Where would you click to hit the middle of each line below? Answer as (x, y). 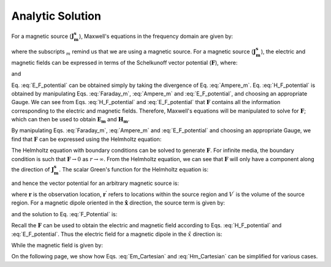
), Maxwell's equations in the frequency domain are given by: (156, 36)
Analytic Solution (56, 16)
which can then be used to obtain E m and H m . (70, 120)
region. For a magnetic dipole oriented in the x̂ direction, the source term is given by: (118, 203)
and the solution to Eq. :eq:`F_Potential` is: (64, 214)
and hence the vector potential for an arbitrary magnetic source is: (95, 183)
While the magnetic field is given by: (57, 245)
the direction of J (33, 169)
